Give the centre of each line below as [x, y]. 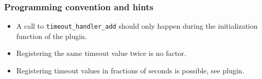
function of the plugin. [51, 36]
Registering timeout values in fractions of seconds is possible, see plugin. [130, 71]
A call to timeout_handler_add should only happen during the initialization [137, 26]
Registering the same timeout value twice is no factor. [101, 53]
